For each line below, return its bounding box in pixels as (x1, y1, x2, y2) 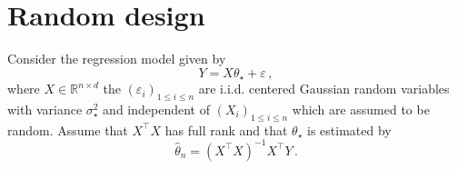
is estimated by (307, 120, 392, 139)
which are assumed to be (292, 99, 430, 118)
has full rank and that (164, 120, 288, 139)
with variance (7, 99, 83, 118)
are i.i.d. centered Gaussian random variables (198, 79, 450, 98)
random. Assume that (7, 120, 128, 139)
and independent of (103, 99, 210, 118)
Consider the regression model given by (7, 49, 226, 68)
